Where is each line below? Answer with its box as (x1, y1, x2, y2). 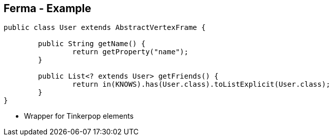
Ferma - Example (4, 2, 91, 15)
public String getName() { (38, 40, 146, 48)
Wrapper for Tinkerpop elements (24, 112, 134, 121)
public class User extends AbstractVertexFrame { (4, 23, 206, 32)
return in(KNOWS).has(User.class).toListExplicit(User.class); (72, 80, 330, 89)
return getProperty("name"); (72, 48, 189, 56)
